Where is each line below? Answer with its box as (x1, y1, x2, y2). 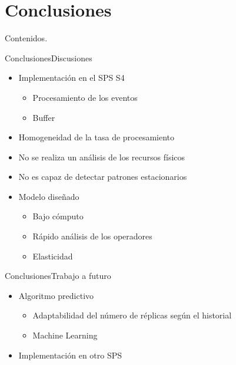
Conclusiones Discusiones (5, 51, 92, 64)
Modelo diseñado (18, 190, 79, 202)
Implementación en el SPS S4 (18, 71, 125, 84)
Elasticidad (32, 249, 73, 262)
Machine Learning (32, 329, 98, 341)
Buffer (32, 111, 55, 123)
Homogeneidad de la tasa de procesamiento (18, 131, 175, 143)
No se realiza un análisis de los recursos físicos (18, 150, 185, 163)
